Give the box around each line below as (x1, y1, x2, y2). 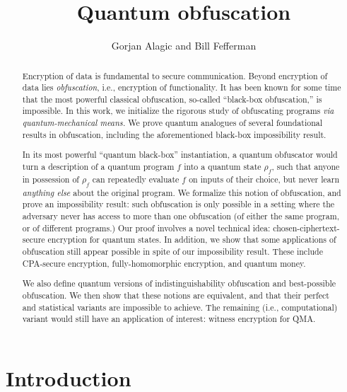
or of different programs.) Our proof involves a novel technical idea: (22, 221, 271, 234)
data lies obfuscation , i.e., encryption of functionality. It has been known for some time (22, 81, 341, 93)
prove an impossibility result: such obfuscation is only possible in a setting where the (22, 198, 335, 210)
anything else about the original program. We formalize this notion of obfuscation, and (22, 186, 341, 198)
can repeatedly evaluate (92, 173, 180, 185)
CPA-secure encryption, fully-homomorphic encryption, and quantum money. (22, 257, 306, 269)
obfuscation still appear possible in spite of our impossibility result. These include (22, 246, 323, 258)
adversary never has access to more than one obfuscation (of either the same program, (22, 210, 339, 222)
